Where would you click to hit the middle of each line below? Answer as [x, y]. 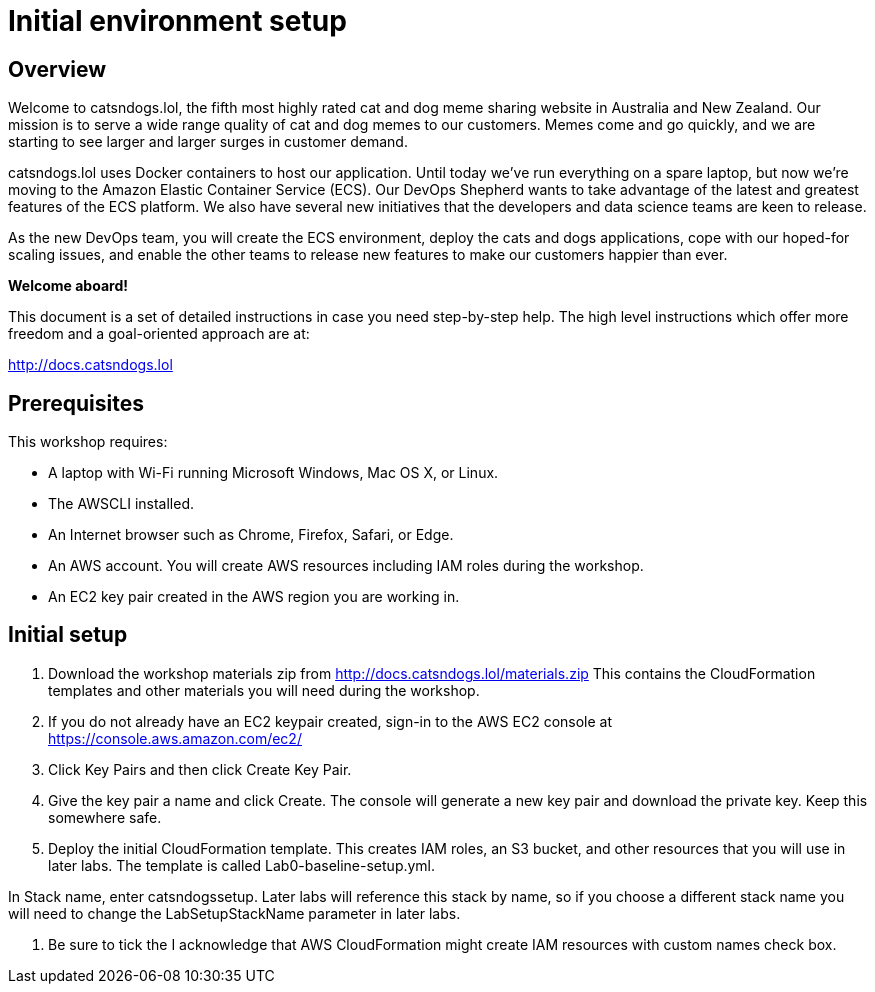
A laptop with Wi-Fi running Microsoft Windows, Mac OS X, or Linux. [273, 473]
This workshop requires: [88, 442]
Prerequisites [76, 403]
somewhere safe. [105, 817]
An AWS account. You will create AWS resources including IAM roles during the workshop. [346, 566]
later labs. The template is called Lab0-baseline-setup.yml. [242, 865]
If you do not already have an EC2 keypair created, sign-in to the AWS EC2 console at [330, 721]
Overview [57, 69]
